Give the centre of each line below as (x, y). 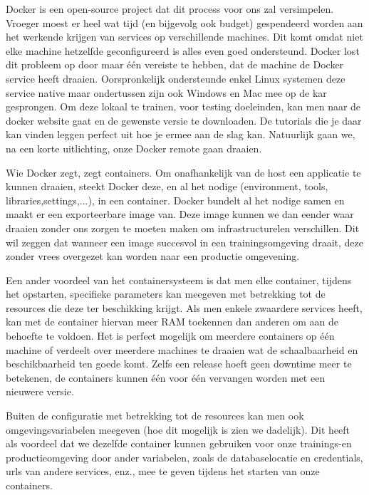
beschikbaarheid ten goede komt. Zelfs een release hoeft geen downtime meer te (179, 364)
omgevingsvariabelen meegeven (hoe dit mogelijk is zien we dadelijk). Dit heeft (178, 429)
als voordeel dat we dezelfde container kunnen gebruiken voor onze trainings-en (179, 443)
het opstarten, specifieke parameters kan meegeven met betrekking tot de (166, 294)
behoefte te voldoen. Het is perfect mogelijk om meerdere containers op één (170, 336)
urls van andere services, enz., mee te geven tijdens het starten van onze (163, 471)
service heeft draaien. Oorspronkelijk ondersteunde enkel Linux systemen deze (176, 78)
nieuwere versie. (40, 391)
